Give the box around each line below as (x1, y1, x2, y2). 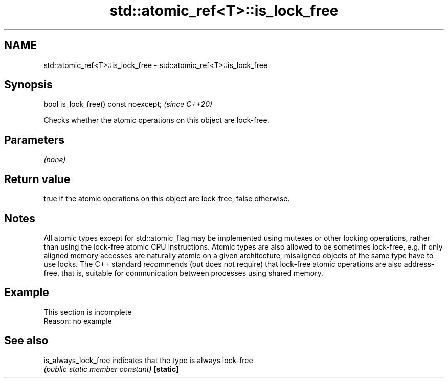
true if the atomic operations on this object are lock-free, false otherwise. (43, 194, 290, 204)
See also (4, 334, 49, 347)
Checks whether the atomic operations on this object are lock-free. (43, 116, 270, 125)
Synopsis (4, 78, 53, 92)
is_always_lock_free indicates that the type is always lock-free (43, 355, 253, 365)
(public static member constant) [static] (43, 364, 179, 373)
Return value (4, 172, 71, 186)
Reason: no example (43, 316, 112, 325)
